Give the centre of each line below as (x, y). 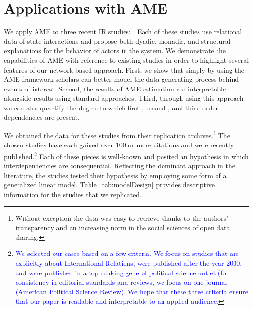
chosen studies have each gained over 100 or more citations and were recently (119, 145)
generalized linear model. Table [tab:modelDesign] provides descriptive (109, 185)
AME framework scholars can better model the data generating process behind (121, 79)
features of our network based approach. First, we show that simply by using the (124, 69)
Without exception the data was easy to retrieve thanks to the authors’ (122, 218)
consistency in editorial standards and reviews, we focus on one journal (121, 282)
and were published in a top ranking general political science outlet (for (122, 272)
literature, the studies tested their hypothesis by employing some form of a (115, 175)
